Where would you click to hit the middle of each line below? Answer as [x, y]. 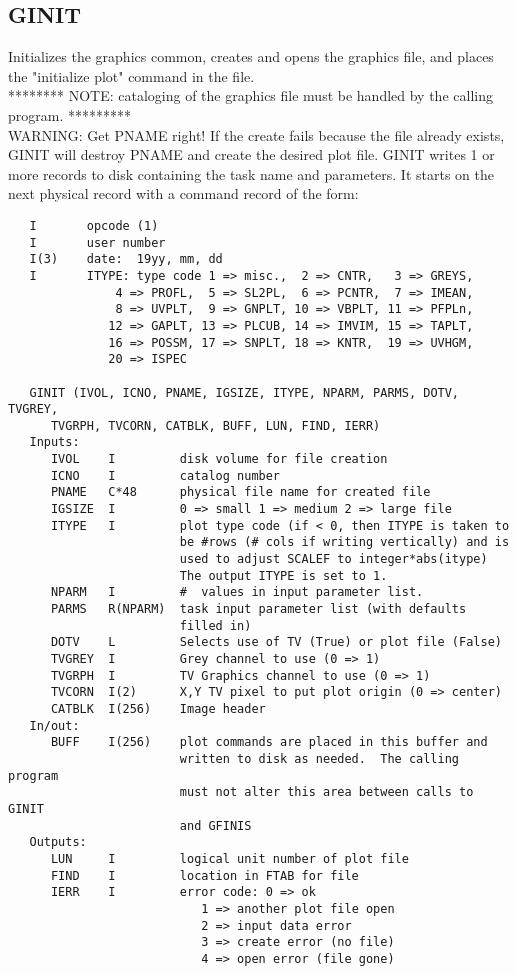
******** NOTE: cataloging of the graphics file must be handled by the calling [250, 95]
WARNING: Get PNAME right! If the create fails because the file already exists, [256, 134]
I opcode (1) [94, 225]
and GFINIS [215, 825]
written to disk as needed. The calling [319, 758]
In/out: [54, 725]
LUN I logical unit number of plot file [229, 858]
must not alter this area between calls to [326, 792]
